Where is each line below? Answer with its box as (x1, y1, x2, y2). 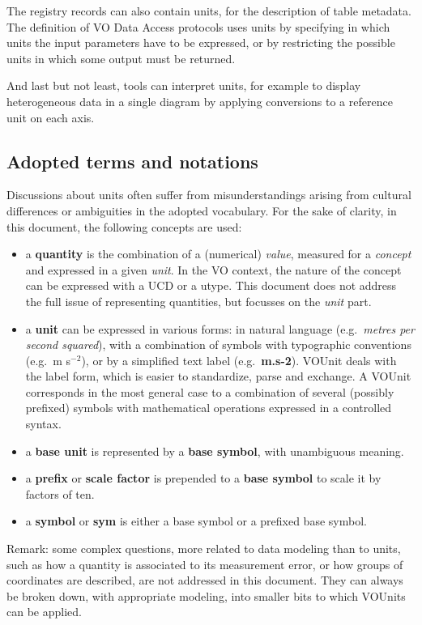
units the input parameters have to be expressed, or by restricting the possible (6, 34, 395, 51)
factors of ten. (25, 485, 95, 502)
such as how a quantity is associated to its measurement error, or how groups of (6, 555, 403, 572)
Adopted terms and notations (6, 148, 258, 173)
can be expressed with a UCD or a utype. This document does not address (25, 277, 397, 294)
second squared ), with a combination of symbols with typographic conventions (25, 336, 411, 353)
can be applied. (6, 603, 82, 620)
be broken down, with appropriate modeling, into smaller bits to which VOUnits (6, 587, 406, 604)
